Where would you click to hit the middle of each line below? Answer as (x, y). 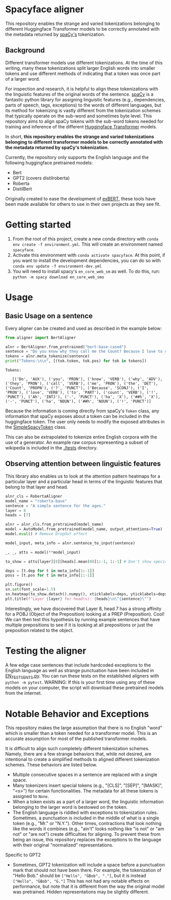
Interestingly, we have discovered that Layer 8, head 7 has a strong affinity (83, 608)
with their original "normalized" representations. (63, 845)
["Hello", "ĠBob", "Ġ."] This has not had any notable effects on (81, 881)
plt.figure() (19, 585)
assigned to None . (31, 797)
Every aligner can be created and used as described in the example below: (83, 328)
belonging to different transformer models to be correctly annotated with (84, 142)
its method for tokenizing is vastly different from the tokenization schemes (83, 110)
